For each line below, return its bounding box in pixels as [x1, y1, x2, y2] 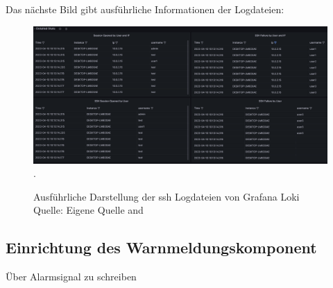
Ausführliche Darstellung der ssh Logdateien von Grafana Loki [33, 189, 300, 203]
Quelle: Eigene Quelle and [33, 203, 144, 217]
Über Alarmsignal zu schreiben [6, 269, 137, 284]
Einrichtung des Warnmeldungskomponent [6, 237, 317, 258]
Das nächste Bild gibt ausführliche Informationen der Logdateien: [6, 2, 284, 16]
